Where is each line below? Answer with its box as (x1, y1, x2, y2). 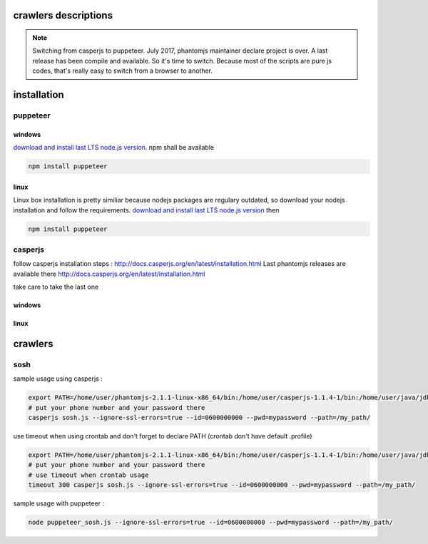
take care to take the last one (13, 282, 99, 292)
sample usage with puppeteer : (13, 499, 105, 508)
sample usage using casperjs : (13, 374, 103, 383)
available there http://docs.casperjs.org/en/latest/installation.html (13, 270, 205, 278)
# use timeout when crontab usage (28, 471, 149, 479)
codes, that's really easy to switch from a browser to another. (32, 66, 213, 75)
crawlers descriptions (13, 9, 113, 21)
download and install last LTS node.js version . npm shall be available (13, 143, 214, 152)
